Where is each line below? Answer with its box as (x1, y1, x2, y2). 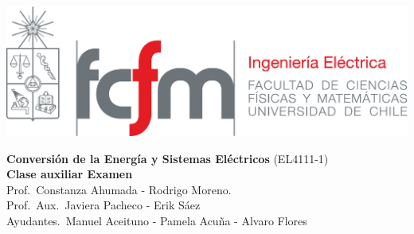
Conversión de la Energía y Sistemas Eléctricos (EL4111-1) (6, 150, 329, 166)
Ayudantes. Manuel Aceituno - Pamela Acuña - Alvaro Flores (6, 212, 307, 228)
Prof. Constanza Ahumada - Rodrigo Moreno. (6, 181, 232, 197)
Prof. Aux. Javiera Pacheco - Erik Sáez (6, 197, 201, 213)
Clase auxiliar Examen (6, 166, 133, 182)
